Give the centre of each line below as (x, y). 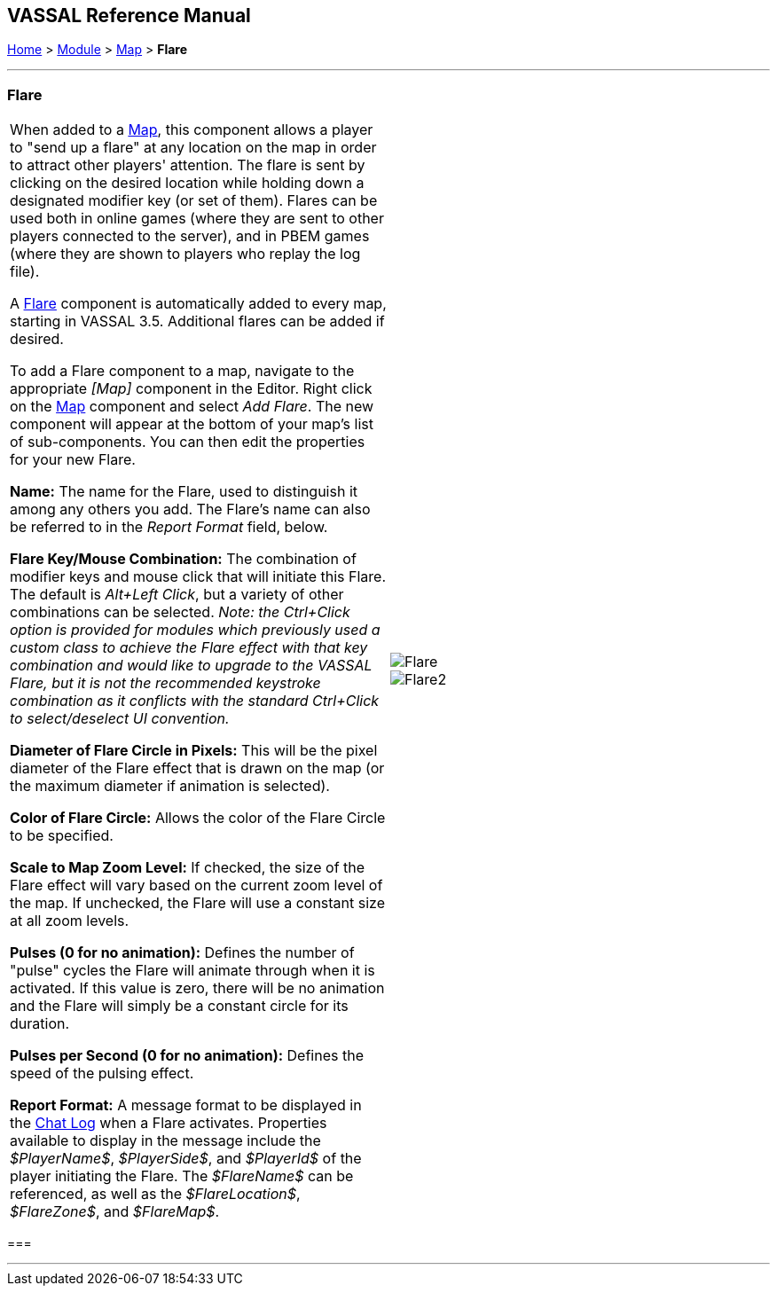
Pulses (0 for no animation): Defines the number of (182, 953)
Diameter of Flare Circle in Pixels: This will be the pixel (194, 751)
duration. (40, 1024)
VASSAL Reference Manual (129, 16)
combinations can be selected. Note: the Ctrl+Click (180, 612)
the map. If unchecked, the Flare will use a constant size (198, 903)
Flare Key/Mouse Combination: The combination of (183, 559)
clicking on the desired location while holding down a (187, 183)
